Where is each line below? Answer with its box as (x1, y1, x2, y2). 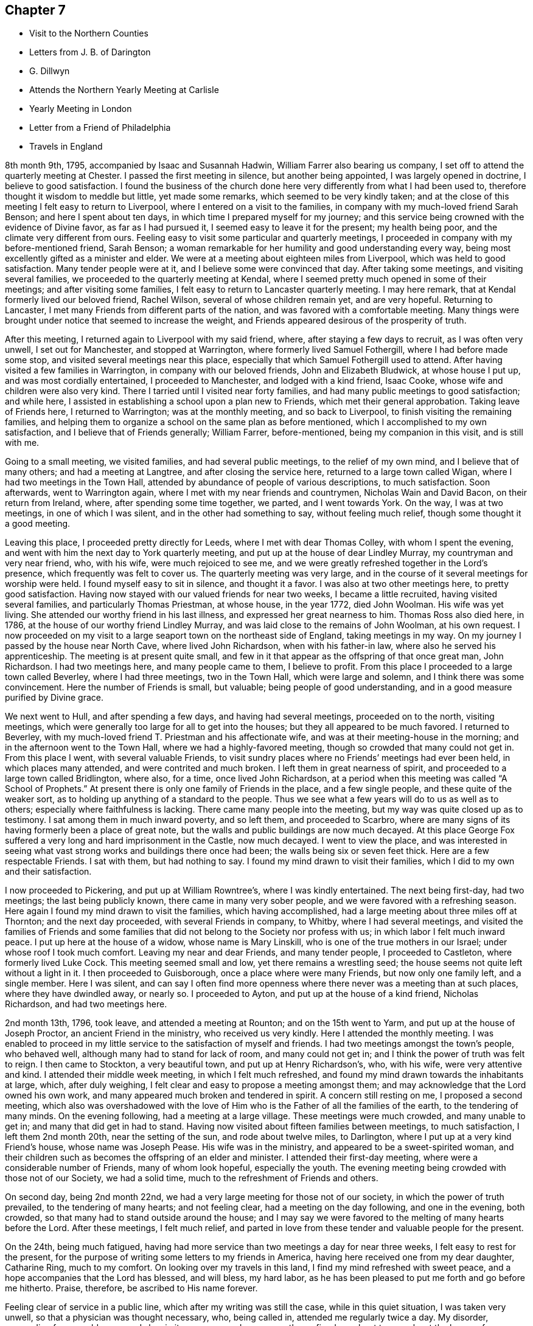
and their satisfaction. (5, 866, 92, 877)
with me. (5, 437, 40, 448)
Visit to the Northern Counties (29, 28, 148, 39)
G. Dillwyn (29, 66, 70, 77)
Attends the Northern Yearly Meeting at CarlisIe (29, 85, 219, 95)
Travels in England (29, 141, 103, 152)
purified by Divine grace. (5, 692, 104, 703)
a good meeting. (5, 518, 71, 529)
